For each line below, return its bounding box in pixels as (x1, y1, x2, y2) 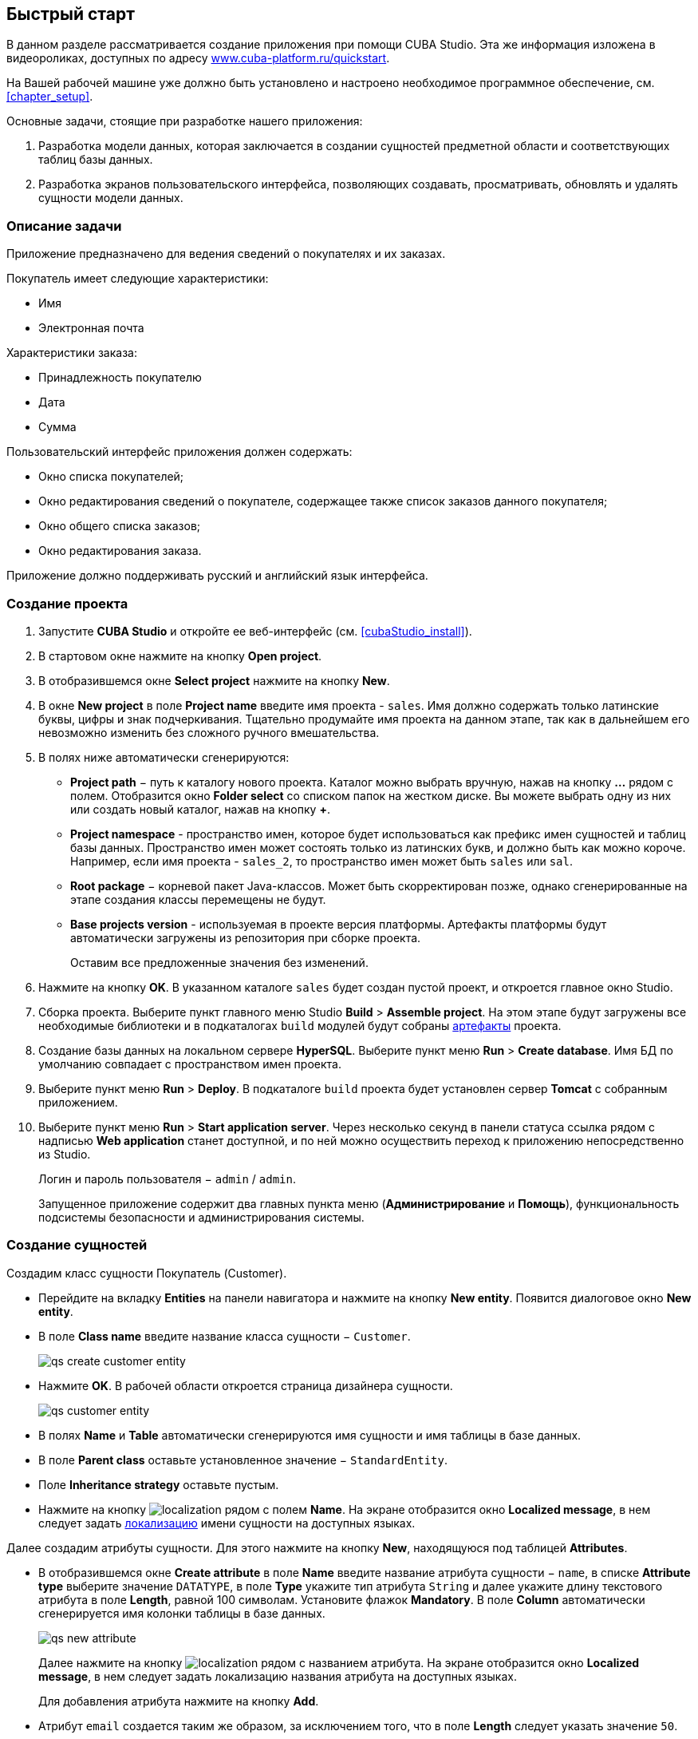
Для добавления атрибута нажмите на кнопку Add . (38, 1693, 319, 1708)
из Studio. (38, 1147, 91, 1161)
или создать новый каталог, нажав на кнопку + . (70, 802, 330, 816)
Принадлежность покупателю (38, 370, 202, 385)
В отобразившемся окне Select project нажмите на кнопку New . (38, 673, 390, 687)
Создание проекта (6, 595, 128, 612)
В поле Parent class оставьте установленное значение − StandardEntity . (38, 1452, 448, 1467)
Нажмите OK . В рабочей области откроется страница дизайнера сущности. (38, 1378, 453, 1392)
